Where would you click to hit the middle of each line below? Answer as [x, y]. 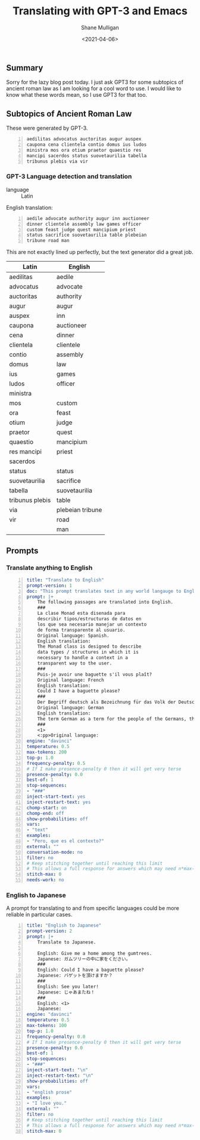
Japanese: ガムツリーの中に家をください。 [84, 959]
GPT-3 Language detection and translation [69, 176]
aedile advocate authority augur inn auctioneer [88, 218]
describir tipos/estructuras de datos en [89, 619]
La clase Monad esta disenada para [81, 614]
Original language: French [71, 680]
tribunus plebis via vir [57, 161]
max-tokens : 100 [47, 1026]
